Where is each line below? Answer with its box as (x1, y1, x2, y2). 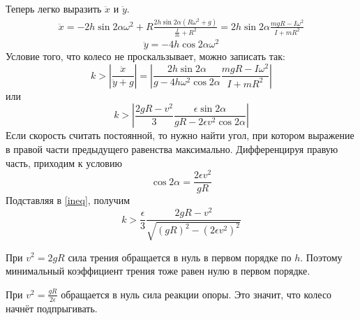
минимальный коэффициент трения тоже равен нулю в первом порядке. (6, 263, 310, 278)
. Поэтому (300, 249, 343, 264)
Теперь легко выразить (6, 1, 102, 15)
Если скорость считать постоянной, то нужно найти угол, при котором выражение (6, 128, 354, 143)
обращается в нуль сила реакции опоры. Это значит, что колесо (61, 286, 332, 301)
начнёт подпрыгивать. (6, 300, 98, 315)
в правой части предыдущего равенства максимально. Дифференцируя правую (6, 142, 338, 157)
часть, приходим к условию (6, 155, 122, 170)
